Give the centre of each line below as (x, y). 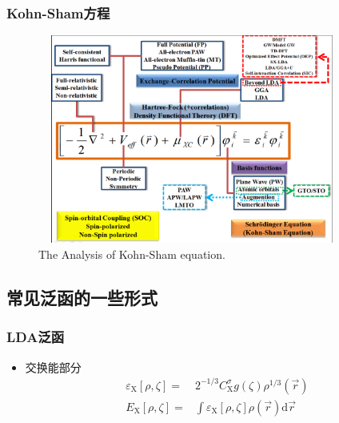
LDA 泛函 (36, 337)
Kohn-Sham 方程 (58, 12)
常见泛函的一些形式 (82, 297)
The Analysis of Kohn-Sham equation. (132, 254)
